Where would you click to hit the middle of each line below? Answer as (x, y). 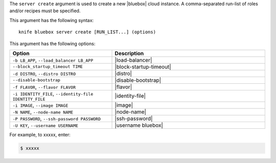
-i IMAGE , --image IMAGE (40, 105)
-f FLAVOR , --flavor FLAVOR (44, 87)
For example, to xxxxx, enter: (40, 134)
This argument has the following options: (52, 43)
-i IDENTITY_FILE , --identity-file (53, 94)
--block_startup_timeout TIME (48, 67)
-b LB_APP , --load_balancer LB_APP (53, 60)
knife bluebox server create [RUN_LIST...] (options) (87, 32)
